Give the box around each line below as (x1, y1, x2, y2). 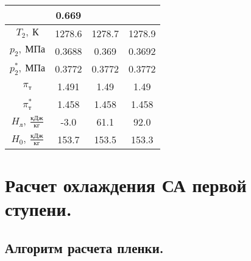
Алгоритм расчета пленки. (5, 238, 164, 257)
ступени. (5, 196, 72, 221)
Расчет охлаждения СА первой (5, 173, 247, 198)
